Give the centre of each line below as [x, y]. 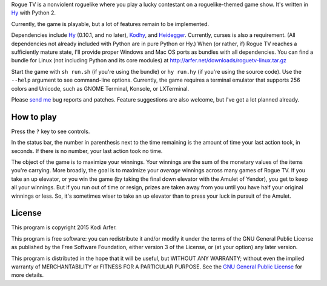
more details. [28, 275]
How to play [34, 117]
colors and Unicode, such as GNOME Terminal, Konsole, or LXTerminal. [100, 88]
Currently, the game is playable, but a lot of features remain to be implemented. [110, 24]
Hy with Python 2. [33, 13]
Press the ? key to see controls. [51, 131]
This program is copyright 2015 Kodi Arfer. [64, 227]
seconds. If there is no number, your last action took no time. [87, 151]
